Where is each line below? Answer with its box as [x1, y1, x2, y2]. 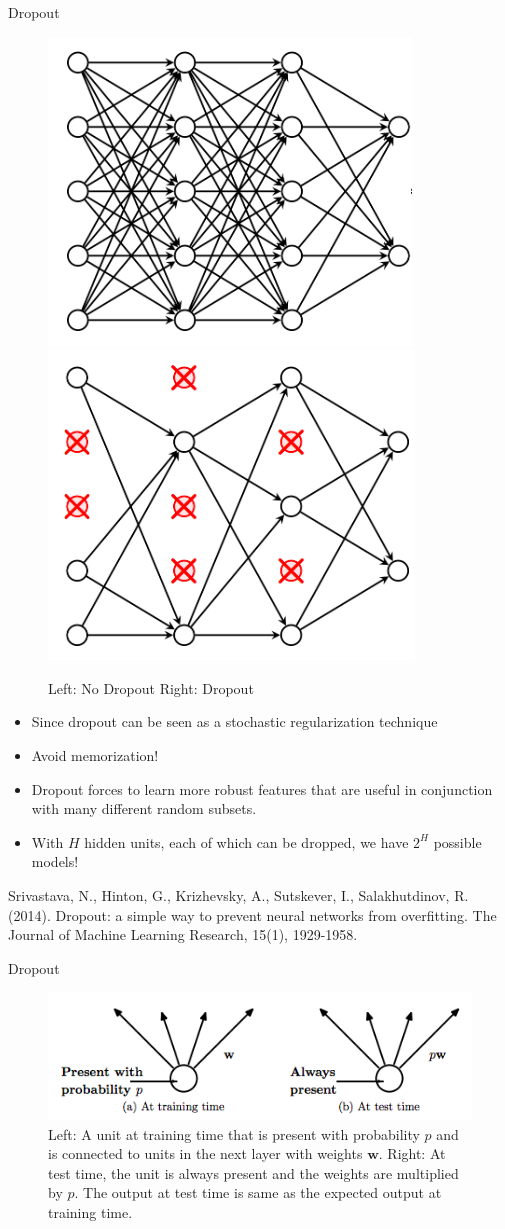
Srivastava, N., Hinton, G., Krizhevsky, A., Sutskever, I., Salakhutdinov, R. [8, 884, 469, 905]
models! [31, 851, 79, 872]
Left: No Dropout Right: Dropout [48, 677, 254, 698]
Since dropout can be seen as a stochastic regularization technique [31, 711, 438, 732]
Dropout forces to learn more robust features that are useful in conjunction [31, 778, 493, 799]
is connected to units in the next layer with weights [48, 1143, 363, 1164]
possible [433, 831, 482, 852]
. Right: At [378, 1143, 446, 1164]
